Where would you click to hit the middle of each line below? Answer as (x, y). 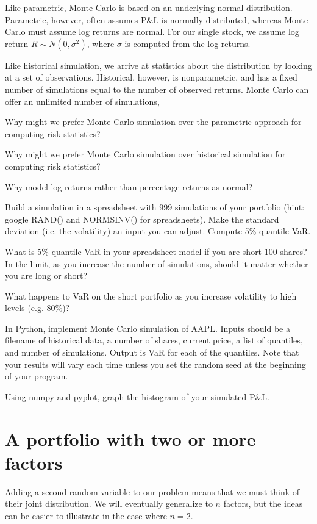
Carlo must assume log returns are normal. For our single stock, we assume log (152, 31)
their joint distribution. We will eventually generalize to (109, 504)
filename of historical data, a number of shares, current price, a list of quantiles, (154, 340)
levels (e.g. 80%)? (37, 308)
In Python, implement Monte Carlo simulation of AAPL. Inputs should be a (148, 328)
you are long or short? (46, 275)
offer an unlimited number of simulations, (82, 101)
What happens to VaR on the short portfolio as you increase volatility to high (151, 296)
